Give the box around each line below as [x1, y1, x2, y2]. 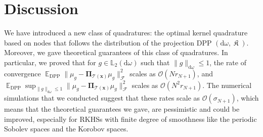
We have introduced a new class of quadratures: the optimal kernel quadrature [4, 27, 248, 38]
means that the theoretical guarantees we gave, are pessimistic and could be [4, 104, 240, 114]
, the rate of [209, 57, 246, 67]
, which [236, 93, 259, 103]
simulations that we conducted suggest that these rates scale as [4, 93, 200, 103]
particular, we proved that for [4, 57, 96, 67]
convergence [4, 68, 41, 78]
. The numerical [202, 79, 252, 90]
